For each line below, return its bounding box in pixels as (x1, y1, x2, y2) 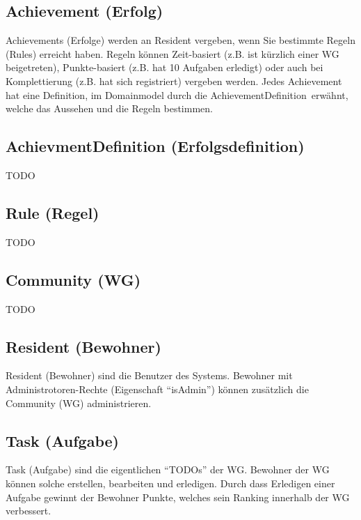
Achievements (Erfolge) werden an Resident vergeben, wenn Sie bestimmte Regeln (6, 33, 355, 47)
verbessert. (6, 503, 51, 518)
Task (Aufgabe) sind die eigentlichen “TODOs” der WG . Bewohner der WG (6, 462, 330, 477)
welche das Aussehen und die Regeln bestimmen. (6, 101, 213, 116)
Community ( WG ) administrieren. (6, 395, 152, 410)
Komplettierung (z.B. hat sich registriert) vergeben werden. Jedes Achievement (6, 73, 342, 88)
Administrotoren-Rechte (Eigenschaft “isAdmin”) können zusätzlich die (6, 381, 309, 396)
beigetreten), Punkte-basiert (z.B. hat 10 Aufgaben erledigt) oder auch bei (6, 60, 323, 75)
